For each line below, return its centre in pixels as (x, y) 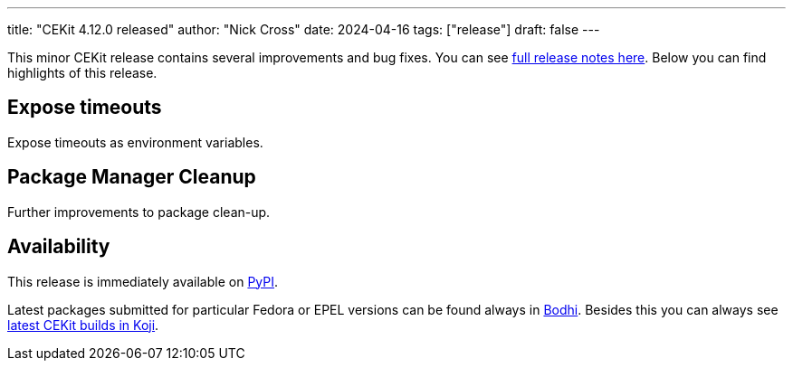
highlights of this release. (82, 73)
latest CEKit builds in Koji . (83, 325)
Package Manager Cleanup (132, 177)
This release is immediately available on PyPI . (143, 281)
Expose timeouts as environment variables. (135, 142)
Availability (59, 247)
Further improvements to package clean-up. (139, 212)
